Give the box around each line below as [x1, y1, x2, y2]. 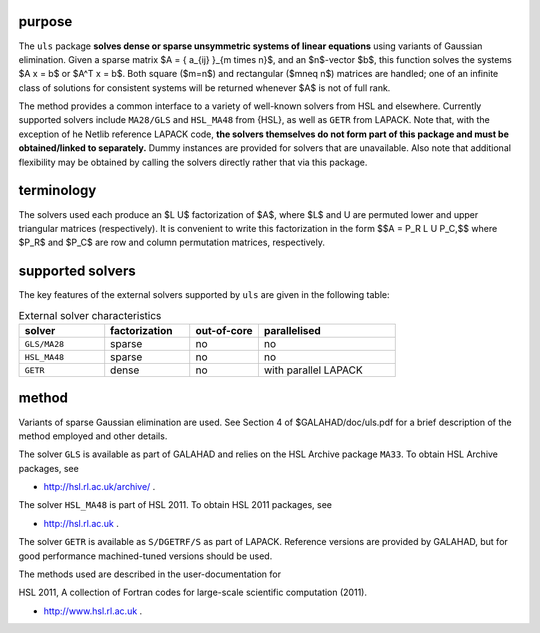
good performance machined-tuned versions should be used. [18, 550, 273, 562]
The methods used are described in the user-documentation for [18, 568, 282, 580]
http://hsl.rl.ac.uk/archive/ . [43, 481, 156, 493]
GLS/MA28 [24, 338, 65, 349]
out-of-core [195, 324, 254, 337]
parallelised [263, 324, 322, 337]
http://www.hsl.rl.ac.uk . [43, 605, 143, 617]
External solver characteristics [18, 308, 162, 322]
